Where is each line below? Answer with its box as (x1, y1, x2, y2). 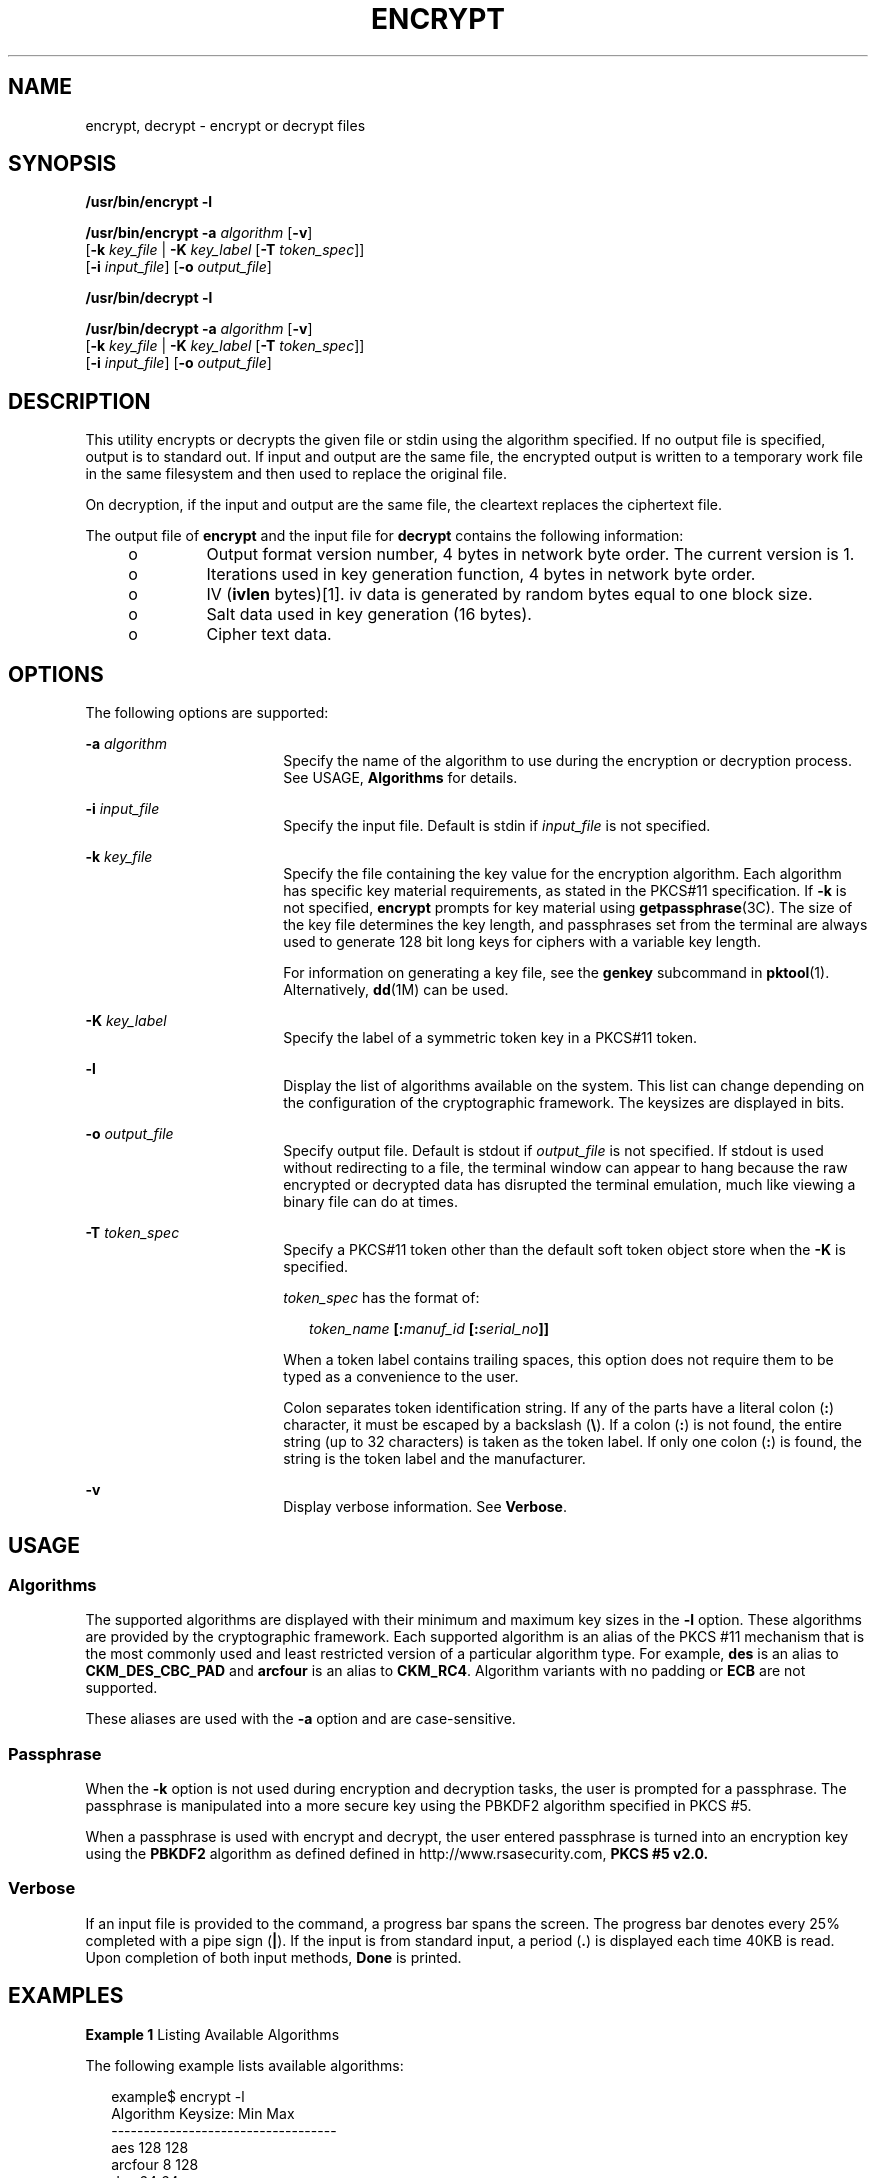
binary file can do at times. (283, 1193, 458, 1211)
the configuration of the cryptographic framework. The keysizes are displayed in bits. (283, 1094, 845, 1112)
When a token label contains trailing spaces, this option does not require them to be (283, 1351, 834, 1369)
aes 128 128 (111, 2138, 189, 2156)
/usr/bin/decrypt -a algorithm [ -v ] (85, 320, 313, 338)
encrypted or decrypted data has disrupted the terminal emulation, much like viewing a (283, 1176, 856, 1194)
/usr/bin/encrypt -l (85, 193, 213, 211)
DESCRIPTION (8, 388, 151, 414)
